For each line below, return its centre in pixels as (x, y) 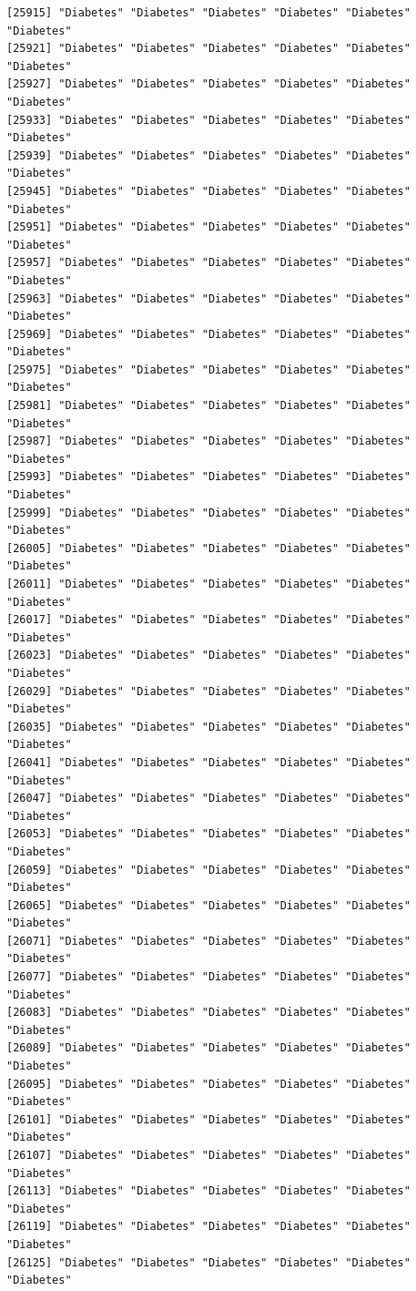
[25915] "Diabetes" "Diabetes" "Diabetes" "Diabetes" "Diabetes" (208, 13)
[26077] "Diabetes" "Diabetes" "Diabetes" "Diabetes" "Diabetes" (208, 977)
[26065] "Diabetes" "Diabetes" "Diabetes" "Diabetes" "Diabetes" (208, 905)
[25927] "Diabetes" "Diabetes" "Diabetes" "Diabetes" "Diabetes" (208, 84)
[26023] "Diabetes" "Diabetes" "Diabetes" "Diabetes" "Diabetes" (208, 656)
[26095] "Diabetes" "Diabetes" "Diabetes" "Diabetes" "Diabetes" (208, 1084)
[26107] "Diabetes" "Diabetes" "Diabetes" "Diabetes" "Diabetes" (208, 1155)
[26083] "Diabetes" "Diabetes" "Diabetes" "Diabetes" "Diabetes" (208, 1013)
